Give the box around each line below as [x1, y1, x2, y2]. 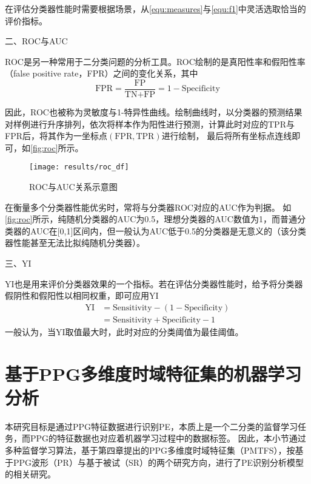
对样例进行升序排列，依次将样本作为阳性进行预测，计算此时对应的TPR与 [5, 117, 295, 130]
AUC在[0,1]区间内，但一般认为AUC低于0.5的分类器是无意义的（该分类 [30, 224, 306, 237]
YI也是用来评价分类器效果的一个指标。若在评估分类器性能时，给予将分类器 [5, 277, 303, 290]
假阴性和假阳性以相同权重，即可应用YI [5, 289, 159, 302]
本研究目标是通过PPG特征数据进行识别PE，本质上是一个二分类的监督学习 [5, 420, 298, 432]
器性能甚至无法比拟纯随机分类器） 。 [5, 236, 145, 249]
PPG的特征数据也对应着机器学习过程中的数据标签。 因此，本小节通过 [30, 432, 306, 445]
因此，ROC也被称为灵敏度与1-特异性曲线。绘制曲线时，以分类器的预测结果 [5, 106, 303, 118]
